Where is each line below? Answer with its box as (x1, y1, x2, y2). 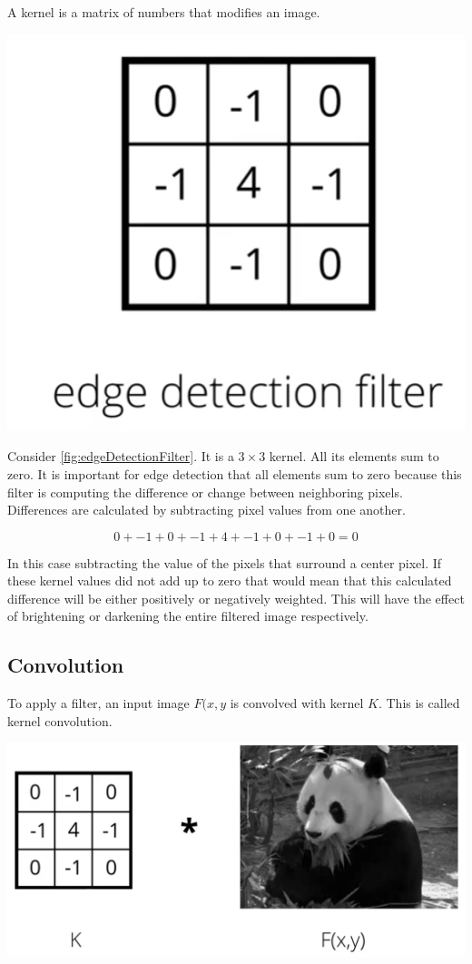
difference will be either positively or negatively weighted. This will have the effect (7, 588, 465, 607)
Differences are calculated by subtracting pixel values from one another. (7, 500, 406, 519)
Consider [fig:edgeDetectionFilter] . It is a (7, 447, 234, 466)
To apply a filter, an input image (7, 693, 190, 713)
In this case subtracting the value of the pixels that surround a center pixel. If (7, 553, 442, 572)
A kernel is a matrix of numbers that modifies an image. (7, 3, 320, 21)
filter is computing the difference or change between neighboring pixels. (7, 482, 403, 501)
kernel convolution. (7, 711, 113, 730)
